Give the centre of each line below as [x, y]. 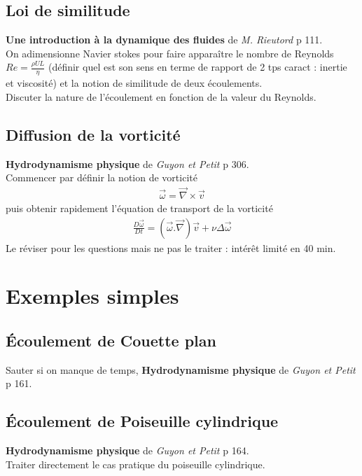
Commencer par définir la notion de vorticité [102, 177]
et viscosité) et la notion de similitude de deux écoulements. [134, 83]
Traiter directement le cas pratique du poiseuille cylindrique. [135, 464]
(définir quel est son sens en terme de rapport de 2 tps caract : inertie [197, 67]
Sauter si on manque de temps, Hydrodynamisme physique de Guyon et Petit [181, 369]
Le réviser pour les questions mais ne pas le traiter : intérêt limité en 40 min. [171, 247]
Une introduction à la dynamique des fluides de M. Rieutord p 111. [164, 40]
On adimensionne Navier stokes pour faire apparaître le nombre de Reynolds [170, 53]
